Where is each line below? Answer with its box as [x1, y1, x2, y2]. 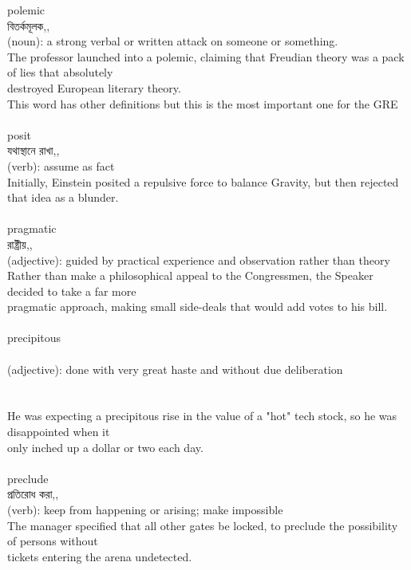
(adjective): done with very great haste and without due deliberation [7, 360, 343, 377]
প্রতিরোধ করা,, [7, 485, 59, 502]
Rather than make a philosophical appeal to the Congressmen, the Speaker [7, 267, 373, 284]
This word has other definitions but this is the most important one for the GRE [7, 95, 398, 112]
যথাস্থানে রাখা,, [7, 142, 60, 159]
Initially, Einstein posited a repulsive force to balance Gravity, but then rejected [7, 173, 399, 190]
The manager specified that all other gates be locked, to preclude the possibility [7, 517, 398, 533]
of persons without [7, 533, 98, 549]
